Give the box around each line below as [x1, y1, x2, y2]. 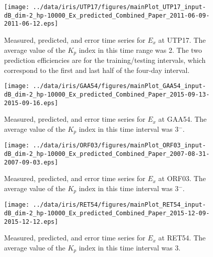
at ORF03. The [158, 173, 206, 184]
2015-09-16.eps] [4, 99, 58, 107]
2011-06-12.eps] [4, 20, 58, 28]
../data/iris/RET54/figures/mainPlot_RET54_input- [33, 201, 206, 209]
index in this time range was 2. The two [79, 44, 202, 55]
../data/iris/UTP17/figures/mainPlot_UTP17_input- [33, 4, 206, 11]
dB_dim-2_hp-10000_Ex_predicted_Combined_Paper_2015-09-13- [4, 91, 210, 98]
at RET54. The [158, 232, 206, 243]
